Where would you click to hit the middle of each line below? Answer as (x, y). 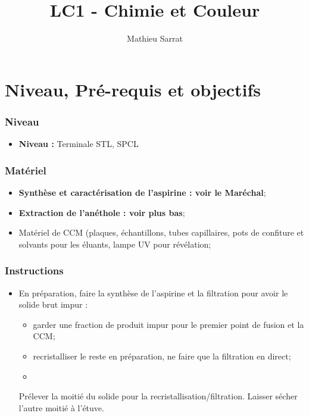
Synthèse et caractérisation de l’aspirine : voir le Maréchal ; (142, 192)
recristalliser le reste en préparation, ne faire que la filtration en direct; (162, 356)
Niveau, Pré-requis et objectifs (133, 89)
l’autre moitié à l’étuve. (61, 407)
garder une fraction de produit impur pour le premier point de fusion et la (168, 324)
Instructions (34, 270)
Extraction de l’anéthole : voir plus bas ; (102, 212)
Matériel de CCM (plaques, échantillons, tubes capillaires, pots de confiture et (161, 232)
